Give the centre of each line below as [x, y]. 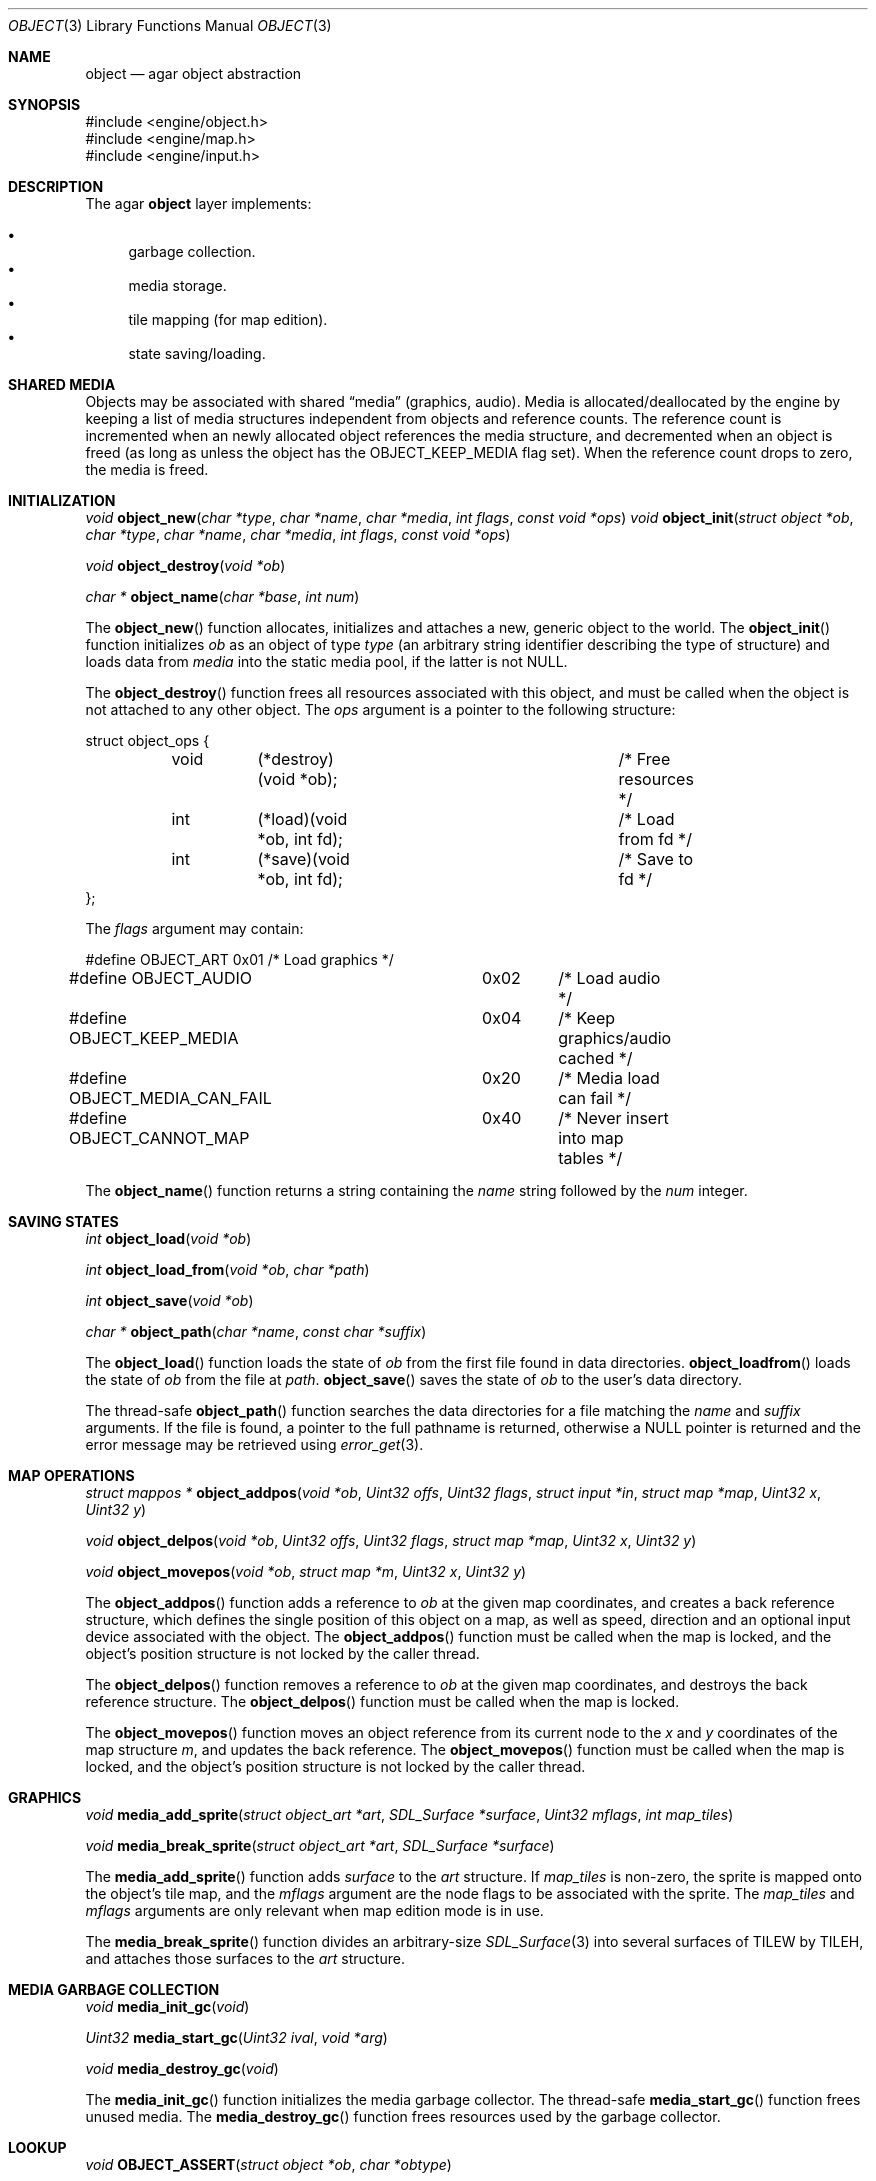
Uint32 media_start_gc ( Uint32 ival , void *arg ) [236, 2037]
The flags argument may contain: [194, 928]
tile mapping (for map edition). [228, 319]
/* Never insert [613, 1118]
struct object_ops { [147, 740]
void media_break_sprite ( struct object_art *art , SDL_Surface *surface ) [320, 1845]
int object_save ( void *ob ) [169, 1300]
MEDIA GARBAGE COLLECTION [114, 1989]
